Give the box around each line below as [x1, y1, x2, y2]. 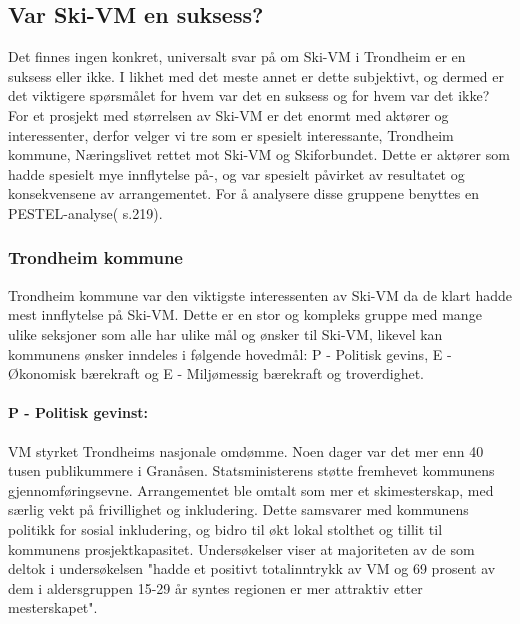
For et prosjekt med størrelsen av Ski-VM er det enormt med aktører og [8, 104, 449, 125]
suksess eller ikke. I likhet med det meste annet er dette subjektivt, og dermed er [8, 65, 504, 86]
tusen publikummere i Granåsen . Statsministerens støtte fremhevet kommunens [8, 460, 495, 481]
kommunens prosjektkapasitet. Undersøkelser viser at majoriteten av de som [8, 538, 475, 559]
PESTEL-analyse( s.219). [8, 202, 163, 223]
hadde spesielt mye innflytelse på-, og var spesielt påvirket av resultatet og [8, 163, 465, 184]
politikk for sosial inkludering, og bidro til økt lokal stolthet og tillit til [8, 518, 443, 539]
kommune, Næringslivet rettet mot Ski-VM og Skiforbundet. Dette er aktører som [8, 144, 510, 165]
